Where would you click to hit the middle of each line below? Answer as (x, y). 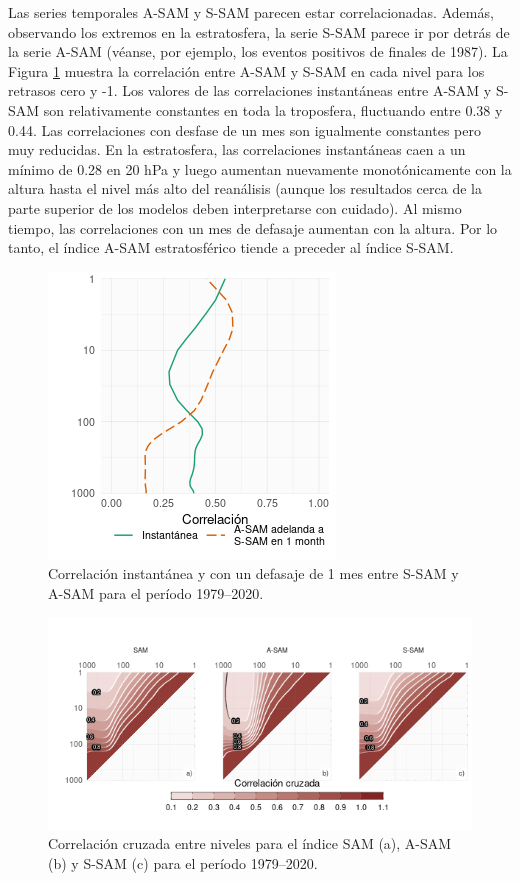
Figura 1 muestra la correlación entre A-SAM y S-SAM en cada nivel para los (246, 70)
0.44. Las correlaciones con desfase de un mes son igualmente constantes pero (244, 129)
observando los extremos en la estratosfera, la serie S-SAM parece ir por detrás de (259, 31)
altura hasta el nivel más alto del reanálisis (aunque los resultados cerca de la (245, 188)
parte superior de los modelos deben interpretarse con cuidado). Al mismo (235, 207)
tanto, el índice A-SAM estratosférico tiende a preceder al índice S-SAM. (231, 247)
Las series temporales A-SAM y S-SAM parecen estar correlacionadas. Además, (251, 12)
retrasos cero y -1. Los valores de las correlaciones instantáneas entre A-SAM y (250, 90)
